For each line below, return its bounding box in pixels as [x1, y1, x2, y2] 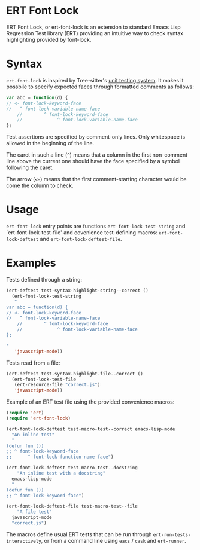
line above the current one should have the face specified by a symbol [6, 158, 180, 165]
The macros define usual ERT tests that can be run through [6, 530, 152, 538]
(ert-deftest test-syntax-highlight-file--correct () [6, 371, 144, 377]
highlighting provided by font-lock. [6, 36, 92, 43]
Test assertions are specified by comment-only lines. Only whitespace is [6, 133, 186, 140]
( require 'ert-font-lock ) [6, 415, 71, 421]
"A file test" [17, 509, 52, 515]
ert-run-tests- [153, 531, 191, 538]
